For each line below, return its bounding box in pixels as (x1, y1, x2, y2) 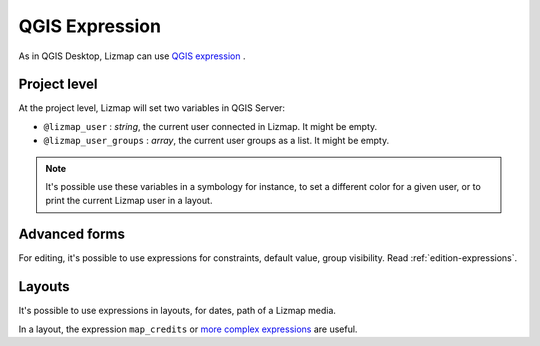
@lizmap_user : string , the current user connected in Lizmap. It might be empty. (43, 120, 378, 132)
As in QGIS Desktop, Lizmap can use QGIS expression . (18, 50, 246, 62)
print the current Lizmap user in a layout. (45, 195, 213, 207)
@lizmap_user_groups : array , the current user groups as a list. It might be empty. (43, 135, 390, 147)
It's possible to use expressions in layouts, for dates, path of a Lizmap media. (18, 305, 337, 317)
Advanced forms (18, 226, 125, 243)
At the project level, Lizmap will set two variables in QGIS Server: (18, 102, 285, 114)
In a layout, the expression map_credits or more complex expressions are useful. (18, 323, 358, 335)
